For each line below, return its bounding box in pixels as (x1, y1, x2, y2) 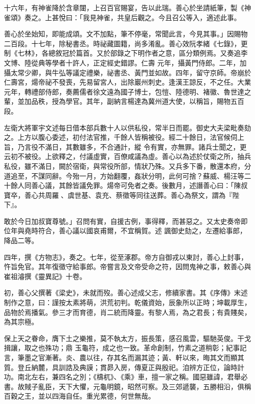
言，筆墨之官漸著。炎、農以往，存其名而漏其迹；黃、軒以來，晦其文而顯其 (4, 352, 244, 362)
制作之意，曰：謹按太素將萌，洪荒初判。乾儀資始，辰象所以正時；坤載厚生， (4, 297, 251, 308)
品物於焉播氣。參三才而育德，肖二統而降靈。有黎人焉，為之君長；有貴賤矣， (4, 307, 251, 317)
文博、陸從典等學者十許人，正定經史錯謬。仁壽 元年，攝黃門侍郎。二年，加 (4, 57, 247, 67)
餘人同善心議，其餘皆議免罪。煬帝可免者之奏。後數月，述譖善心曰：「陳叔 (10, 180, 248, 190)
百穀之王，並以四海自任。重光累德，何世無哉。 (4, 391, 155, 401)
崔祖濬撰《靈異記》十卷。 (4, 271, 86, 281)
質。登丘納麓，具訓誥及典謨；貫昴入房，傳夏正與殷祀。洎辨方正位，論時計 (4, 362, 244, 372)
